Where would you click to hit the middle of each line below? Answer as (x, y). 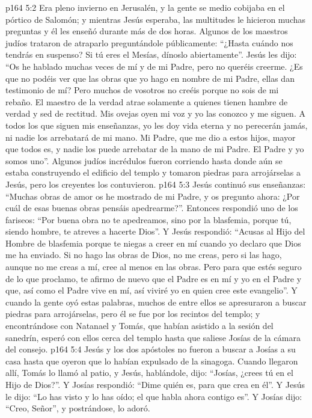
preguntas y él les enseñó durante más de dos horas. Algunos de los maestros (147, 31)
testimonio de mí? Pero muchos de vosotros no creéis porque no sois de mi (142, 90)
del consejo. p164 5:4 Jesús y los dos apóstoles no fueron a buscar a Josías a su (151, 349)
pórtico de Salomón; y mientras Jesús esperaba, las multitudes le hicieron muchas (156, 19)
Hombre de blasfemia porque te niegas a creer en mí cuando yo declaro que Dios (153, 243)
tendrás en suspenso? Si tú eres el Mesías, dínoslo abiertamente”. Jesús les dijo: (151, 54)
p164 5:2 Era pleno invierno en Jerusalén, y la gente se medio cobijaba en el (145, 7)
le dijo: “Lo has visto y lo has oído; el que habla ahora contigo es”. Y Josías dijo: (154, 396)
